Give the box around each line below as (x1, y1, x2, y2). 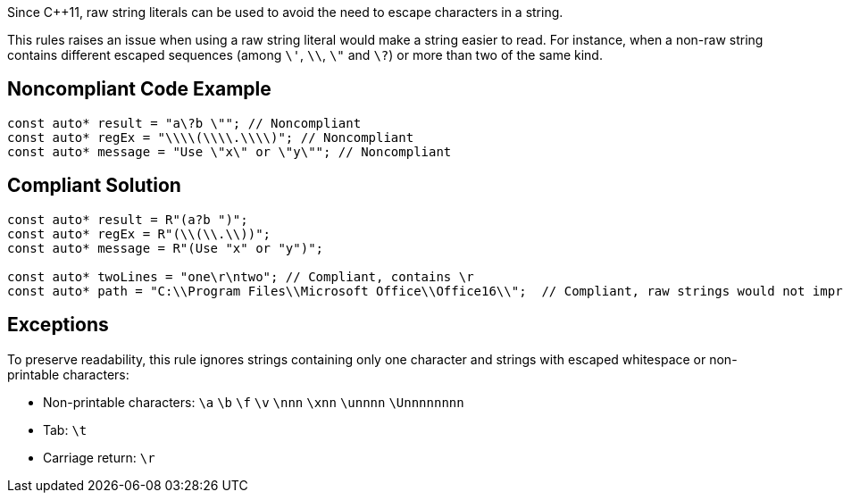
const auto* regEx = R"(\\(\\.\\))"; (7, 226, 271, 241)
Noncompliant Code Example (7, 78, 271, 101)
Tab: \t (43, 421, 88, 437)
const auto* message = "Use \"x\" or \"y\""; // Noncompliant (7, 144, 452, 159)
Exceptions (7, 313, 109, 337)
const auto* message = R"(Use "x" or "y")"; (7, 240, 324, 255)
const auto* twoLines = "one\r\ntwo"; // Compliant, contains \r (7, 269, 474, 284)
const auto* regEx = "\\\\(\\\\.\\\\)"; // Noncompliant (7, 129, 414, 145)
